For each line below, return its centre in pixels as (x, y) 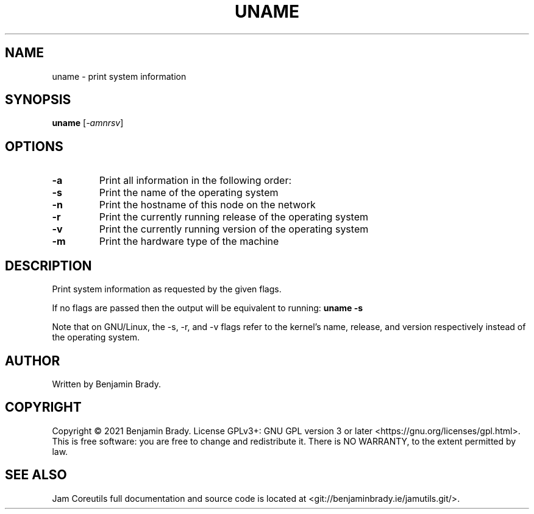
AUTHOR (33, 361)
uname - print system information (119, 76)
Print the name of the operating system (189, 193)
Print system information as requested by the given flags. (167, 289)
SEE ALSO (36, 475)
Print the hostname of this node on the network (207, 205)
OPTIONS (34, 146)
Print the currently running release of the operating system (234, 217)
